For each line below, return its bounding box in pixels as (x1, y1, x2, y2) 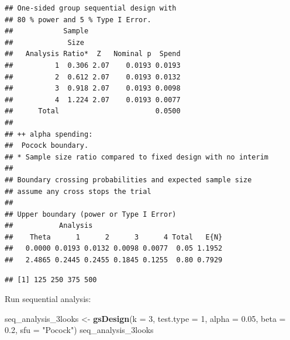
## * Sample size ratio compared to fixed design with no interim (5, 152, 269, 161)
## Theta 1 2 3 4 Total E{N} (5, 233, 223, 241)
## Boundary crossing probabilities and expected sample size (5, 175, 252, 184)
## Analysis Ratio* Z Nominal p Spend (5, 50, 181, 58)
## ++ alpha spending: (5, 130, 93, 138)
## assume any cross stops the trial (5, 187, 151, 196)
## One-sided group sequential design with (5, 4, 177, 12)
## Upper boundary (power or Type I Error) (5, 210, 177, 218)
